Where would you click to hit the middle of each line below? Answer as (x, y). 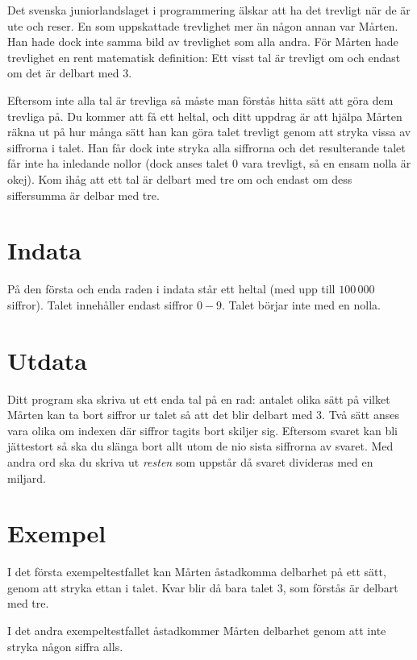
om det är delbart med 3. (70, 73)
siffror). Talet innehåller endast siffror (100, 304)
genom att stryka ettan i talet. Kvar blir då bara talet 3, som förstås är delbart (203, 587)
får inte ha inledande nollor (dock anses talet (118, 163)
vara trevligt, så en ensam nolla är (326, 163)
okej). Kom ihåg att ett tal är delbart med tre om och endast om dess (180, 178)
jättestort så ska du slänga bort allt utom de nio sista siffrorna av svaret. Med (200, 446)
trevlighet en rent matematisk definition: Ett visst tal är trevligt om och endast (204, 57)
